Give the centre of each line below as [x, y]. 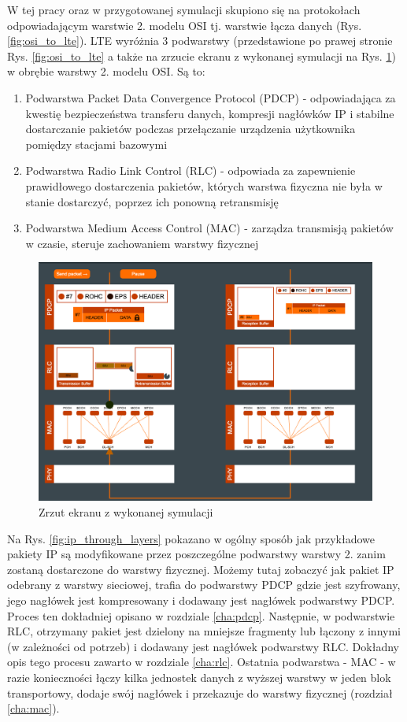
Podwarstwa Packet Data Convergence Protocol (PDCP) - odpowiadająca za [211, 97]
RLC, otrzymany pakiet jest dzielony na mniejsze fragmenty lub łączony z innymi [204, 631]
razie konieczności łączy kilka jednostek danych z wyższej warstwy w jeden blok [199, 677]
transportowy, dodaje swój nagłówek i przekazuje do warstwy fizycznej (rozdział [200, 692]
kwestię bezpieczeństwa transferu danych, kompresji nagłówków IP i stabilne [210, 113]
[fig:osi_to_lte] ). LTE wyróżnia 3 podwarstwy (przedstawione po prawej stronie [200, 41]
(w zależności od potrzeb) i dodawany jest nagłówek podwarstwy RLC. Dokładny [203, 646]
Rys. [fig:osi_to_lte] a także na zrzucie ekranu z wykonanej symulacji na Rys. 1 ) [202, 56]
